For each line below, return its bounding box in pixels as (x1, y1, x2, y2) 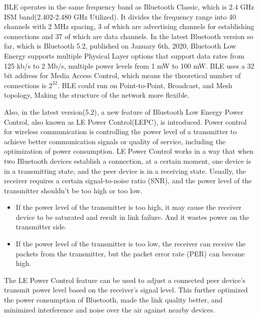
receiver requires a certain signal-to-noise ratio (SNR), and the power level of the (4, 175, 252, 186)
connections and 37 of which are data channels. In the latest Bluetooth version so (4, 31, 253, 41)
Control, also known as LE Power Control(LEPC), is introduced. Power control (4, 116, 247, 127)
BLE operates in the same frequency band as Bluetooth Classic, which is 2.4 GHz (4, 2, 254, 12)
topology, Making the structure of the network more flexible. (4, 90, 189, 100)
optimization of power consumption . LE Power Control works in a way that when (4, 146, 254, 156)
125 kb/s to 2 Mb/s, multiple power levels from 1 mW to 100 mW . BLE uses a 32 (4, 60, 254, 71)
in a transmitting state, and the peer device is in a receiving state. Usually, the (4, 165, 246, 176)
